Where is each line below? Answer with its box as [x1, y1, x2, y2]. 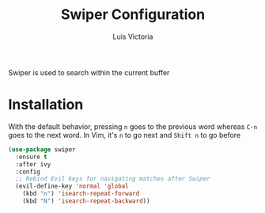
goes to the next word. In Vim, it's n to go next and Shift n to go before [8, 130, 241, 139]
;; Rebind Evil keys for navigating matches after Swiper [15, 175, 211, 183]
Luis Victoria [112, 32, 153, 41]
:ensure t [15, 153, 47, 161]
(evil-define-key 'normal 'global [15, 182, 129, 191]
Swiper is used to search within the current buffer [8, 67, 170, 77]
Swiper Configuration [60, 6, 206, 24]
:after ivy [15, 160, 51, 168]
